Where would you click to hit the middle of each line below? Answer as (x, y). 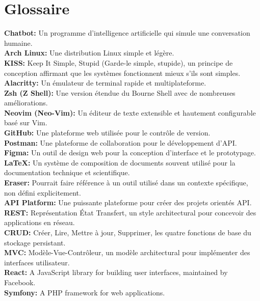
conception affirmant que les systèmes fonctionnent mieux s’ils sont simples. (122, 73)
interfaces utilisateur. (37, 262)
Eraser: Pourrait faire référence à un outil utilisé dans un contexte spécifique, (126, 183)
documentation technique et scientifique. (67, 172)
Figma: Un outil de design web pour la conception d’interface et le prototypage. (130, 153)
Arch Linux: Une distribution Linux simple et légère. (89, 53)
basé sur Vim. (26, 122)
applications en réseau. (40, 222)
